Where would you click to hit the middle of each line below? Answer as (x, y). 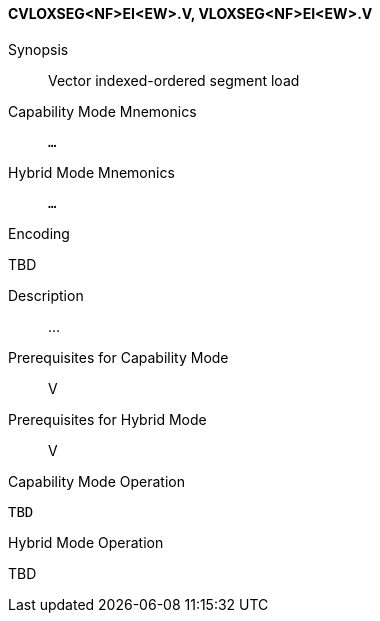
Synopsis (38, 49)
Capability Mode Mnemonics (102, 111)
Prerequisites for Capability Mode (118, 357)
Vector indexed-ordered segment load (174, 80)
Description (46, 295)
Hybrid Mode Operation (86, 542)
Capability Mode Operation (96, 481)
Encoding (39, 233)
